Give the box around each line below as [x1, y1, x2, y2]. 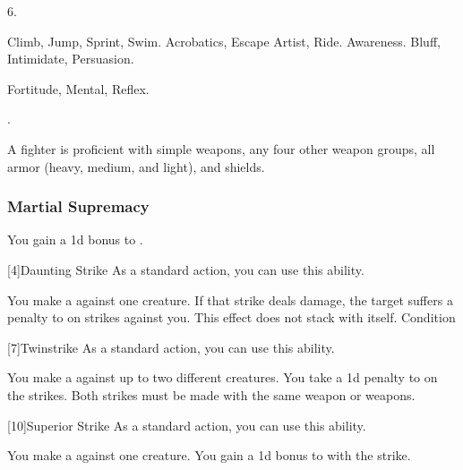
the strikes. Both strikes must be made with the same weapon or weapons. [7, 385, 416, 404]
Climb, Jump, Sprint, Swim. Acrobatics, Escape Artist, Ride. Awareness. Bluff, [7, 31, 441, 50]
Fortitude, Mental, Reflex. [7, 79, 150, 98]
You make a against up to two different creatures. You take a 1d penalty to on [7, 368, 438, 387]
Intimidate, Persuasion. [7, 49, 134, 68]
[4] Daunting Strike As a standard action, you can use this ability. [7, 260, 364, 278]
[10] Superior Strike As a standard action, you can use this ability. [7, 415, 366, 434]
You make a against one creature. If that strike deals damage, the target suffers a [7, 290, 453, 309]
